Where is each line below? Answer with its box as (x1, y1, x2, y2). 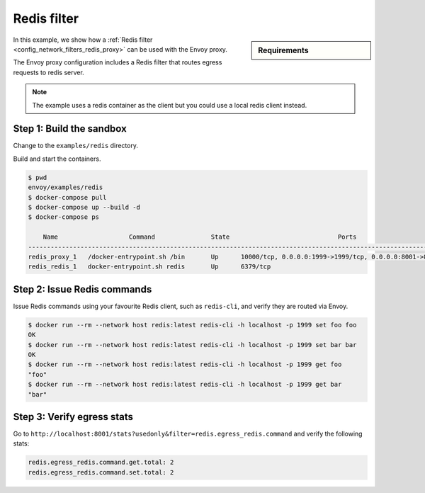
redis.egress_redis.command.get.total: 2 (28, 458, 174, 467)
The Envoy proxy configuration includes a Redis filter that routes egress (13, 58, 222, 67)
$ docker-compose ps (28, 213, 99, 221)
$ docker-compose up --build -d (28, 203, 141, 211)
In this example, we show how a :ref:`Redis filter (13, 35, 153, 44)
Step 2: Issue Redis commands (13, 283, 152, 295)
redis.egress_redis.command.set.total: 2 (28, 468, 174, 476)
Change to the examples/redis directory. (13, 142, 138, 150)
